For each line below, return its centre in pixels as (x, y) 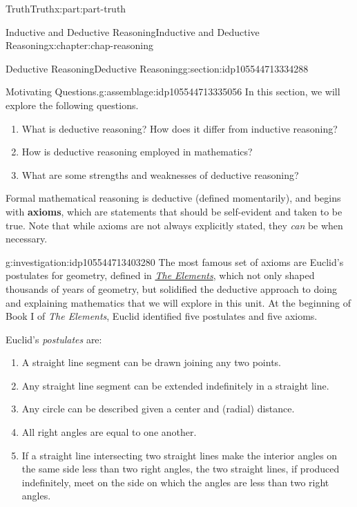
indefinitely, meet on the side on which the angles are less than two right (175, 482)
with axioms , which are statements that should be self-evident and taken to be (174, 211)
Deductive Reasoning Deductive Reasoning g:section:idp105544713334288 (157, 68)
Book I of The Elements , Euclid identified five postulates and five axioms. (162, 316)
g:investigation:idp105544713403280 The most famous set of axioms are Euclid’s (175, 261)
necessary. (27, 239)
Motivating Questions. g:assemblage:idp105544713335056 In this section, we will (173, 92)
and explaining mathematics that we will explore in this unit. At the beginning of (178, 302)
